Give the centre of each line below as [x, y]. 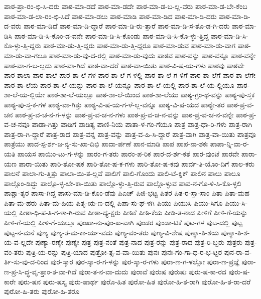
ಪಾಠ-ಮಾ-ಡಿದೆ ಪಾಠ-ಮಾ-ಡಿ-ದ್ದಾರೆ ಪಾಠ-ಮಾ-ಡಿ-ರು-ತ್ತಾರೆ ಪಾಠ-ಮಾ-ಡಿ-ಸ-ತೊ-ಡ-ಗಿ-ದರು [127, 26]
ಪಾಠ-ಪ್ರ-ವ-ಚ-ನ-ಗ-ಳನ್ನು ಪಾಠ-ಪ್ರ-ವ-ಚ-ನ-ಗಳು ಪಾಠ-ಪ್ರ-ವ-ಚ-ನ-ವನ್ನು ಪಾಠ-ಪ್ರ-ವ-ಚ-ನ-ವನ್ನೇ [124, 114]
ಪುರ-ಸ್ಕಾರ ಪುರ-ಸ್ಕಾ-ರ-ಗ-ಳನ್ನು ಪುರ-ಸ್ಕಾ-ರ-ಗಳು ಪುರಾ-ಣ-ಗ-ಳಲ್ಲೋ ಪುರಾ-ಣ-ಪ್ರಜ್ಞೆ [145, 262]
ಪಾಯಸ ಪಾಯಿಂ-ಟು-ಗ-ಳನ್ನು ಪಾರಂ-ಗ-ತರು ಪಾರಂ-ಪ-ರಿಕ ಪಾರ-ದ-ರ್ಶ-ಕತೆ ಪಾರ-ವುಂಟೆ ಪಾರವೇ [128, 153]
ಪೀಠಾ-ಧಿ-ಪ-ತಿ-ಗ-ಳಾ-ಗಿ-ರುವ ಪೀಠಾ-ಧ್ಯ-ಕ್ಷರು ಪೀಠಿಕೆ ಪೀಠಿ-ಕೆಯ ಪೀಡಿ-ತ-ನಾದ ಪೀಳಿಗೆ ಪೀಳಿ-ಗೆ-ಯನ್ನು [134, 212]
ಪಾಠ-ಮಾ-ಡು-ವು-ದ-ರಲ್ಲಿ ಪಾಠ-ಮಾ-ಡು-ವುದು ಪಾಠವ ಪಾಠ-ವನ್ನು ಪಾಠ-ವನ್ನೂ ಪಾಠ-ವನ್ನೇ [152, 55]
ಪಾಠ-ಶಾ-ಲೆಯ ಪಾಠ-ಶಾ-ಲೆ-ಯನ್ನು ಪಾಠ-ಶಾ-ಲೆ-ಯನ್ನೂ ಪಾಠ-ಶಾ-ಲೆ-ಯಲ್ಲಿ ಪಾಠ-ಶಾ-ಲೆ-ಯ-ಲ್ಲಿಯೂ [119, 85]
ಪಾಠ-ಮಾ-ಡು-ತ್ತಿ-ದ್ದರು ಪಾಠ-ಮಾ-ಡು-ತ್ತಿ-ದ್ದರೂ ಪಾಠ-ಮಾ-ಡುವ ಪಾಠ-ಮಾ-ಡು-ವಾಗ [140, 45]
